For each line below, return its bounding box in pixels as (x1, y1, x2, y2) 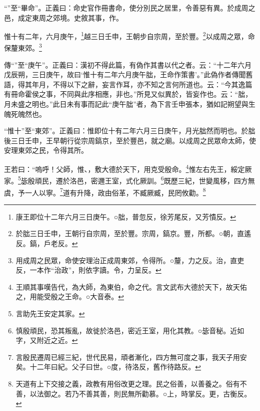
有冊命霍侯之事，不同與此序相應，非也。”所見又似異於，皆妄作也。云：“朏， (4, 89, 252, 99)
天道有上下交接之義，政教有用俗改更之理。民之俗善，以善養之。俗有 (15, 378, 240, 388)
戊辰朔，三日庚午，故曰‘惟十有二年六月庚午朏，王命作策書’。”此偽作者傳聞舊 (4, 69, 253, 80)
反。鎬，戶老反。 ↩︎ (15, 238, 78, 248)
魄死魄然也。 (4, 108, 46, 119)
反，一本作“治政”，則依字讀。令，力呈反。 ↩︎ (15, 265, 161, 275)
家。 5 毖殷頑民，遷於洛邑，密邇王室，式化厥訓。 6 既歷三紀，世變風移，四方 (4, 174, 248, 185)
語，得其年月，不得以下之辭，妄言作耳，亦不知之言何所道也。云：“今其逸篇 (4, 79, 252, 89)
